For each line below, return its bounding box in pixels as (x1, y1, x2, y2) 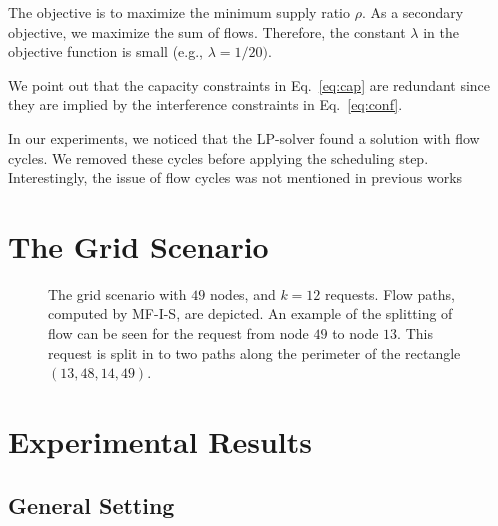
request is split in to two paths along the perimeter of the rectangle (48, 342, 461, 363)
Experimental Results (8, 421, 312, 462)
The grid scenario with (48, 283, 187, 304)
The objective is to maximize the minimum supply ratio (8, 2, 351, 22)
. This (397, 323, 433, 344)
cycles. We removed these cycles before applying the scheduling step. (8, 147, 429, 168)
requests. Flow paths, (325, 283, 455, 304)
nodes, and (209, 283, 276, 304)
